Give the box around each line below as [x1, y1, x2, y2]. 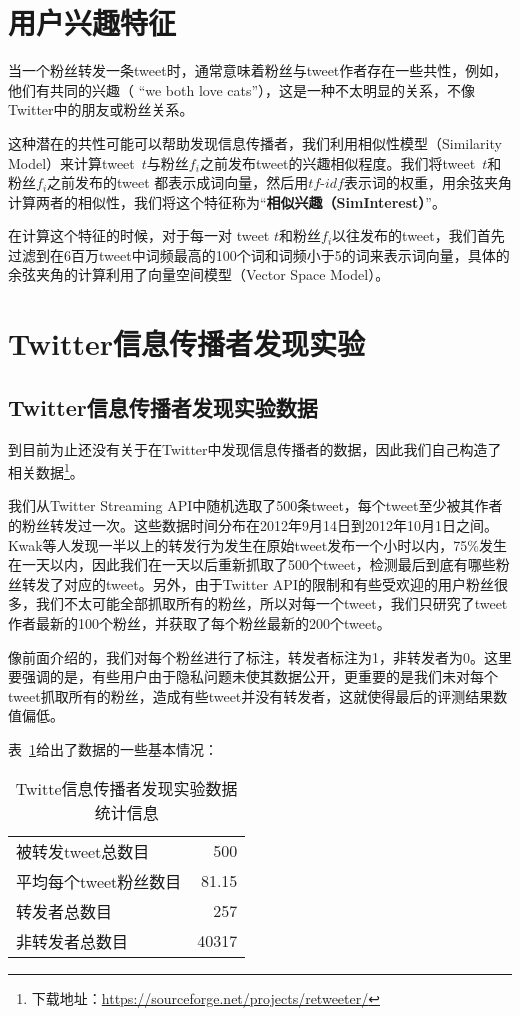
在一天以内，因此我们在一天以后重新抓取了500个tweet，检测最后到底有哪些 [8, 554, 496, 575]
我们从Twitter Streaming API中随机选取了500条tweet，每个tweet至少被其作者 [8, 495, 503, 516]
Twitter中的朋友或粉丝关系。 [8, 99, 194, 120]
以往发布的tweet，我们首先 [332, 225, 505, 246]
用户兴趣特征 [8, 2, 177, 43]
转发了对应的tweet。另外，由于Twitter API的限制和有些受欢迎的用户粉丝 [21, 573, 494, 594]
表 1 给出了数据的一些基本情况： [8, 739, 218, 760]
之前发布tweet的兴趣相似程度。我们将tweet [199, 152, 476, 173]
